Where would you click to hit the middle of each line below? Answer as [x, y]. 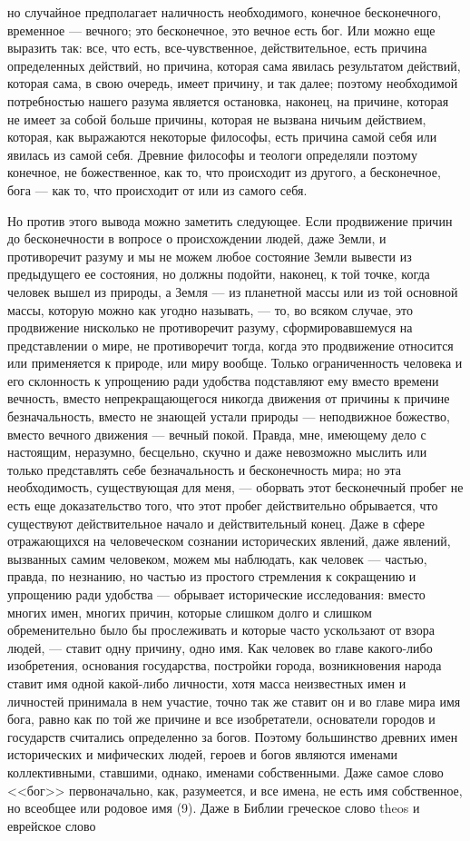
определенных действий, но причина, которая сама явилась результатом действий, [234, 65]
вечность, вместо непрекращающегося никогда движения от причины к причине [229, 398]
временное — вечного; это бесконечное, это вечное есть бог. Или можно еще [221, 30]
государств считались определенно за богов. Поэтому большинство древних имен [233, 736]
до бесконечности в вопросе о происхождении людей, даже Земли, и [197, 238]
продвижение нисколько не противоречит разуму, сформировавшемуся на [210, 327]
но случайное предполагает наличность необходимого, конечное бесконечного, [225, 12]
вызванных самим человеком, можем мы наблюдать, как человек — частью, [217, 558]
